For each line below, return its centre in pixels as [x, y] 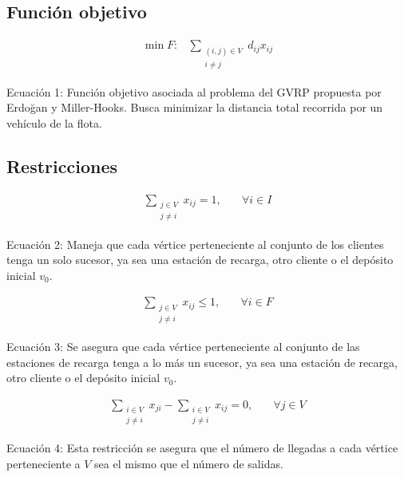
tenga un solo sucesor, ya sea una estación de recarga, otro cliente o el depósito [200, 260]
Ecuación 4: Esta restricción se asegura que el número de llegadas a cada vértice [202, 448]
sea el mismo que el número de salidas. [189, 463]
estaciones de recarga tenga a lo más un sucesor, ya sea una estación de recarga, [202, 362]
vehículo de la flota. [54, 123]
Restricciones [62, 166]
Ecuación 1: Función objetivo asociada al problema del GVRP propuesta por [194, 91]
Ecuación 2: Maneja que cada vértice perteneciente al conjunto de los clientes [195, 244]
